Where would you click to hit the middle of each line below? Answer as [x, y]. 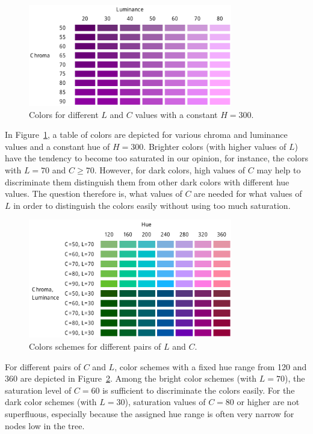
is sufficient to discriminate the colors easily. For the [199, 390]
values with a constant [176, 114]
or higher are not [268, 402]
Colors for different [64, 114]
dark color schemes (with [51, 402]
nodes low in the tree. [45, 425]
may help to [279, 169]
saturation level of [38, 390]
